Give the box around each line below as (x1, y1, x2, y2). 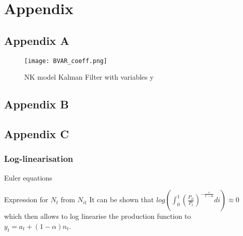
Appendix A (4, 32, 70, 48)
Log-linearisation (4, 152, 73, 165)
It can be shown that (89, 194, 154, 205)
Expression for (4, 194, 48, 205)
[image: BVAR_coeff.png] (24, 57, 107, 65)
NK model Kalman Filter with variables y (24, 72, 154, 82)
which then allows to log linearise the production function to (4, 211, 191, 221)
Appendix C (4, 126, 69, 141)
